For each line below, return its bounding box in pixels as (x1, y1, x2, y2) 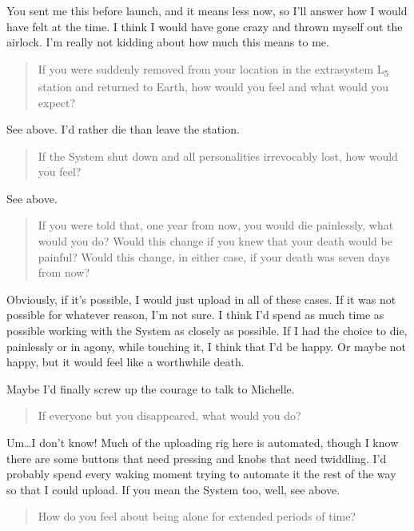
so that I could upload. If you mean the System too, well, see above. (6, 481, 340, 497)
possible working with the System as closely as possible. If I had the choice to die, (6, 322, 408, 339)
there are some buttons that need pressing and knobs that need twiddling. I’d (6, 449, 387, 466)
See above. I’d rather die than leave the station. (6, 121, 240, 138)
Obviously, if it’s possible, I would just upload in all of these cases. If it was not (6, 290, 396, 307)
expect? (38, 94, 76, 110)
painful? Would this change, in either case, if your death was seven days (38, 248, 391, 265)
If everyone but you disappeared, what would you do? (38, 407, 301, 424)
